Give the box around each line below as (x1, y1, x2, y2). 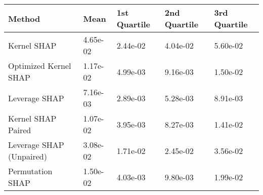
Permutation (8, 165, 53, 177)
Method (8, 12, 40, 24)
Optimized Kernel (8, 60, 71, 71)
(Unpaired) (8, 150, 47, 162)
